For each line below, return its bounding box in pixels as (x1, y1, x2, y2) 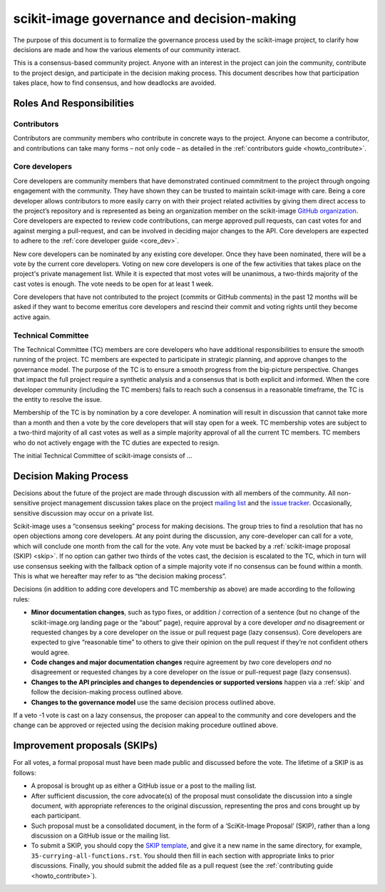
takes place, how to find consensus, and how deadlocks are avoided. (13, 78, 217, 87)
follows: (13, 768, 36, 777)
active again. (13, 313, 51, 321)
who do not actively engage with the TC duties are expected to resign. (13, 438, 220, 447)
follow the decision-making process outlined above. (31, 688, 183, 696)
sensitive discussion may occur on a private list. (13, 509, 155, 517)
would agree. (31, 648, 70, 657)
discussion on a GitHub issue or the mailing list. (31, 831, 170, 840)
